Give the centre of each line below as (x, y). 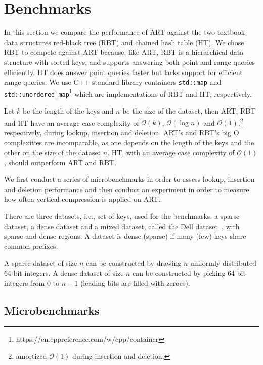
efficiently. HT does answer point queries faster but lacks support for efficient (123, 72)
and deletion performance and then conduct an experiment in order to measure (127, 189)
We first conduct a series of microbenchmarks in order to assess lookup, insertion (129, 179)
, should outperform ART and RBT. (60, 162)
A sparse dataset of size (41, 263)
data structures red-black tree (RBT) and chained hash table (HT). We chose (124, 42)
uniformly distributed (223, 263)
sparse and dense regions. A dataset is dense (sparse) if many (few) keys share (125, 236)
